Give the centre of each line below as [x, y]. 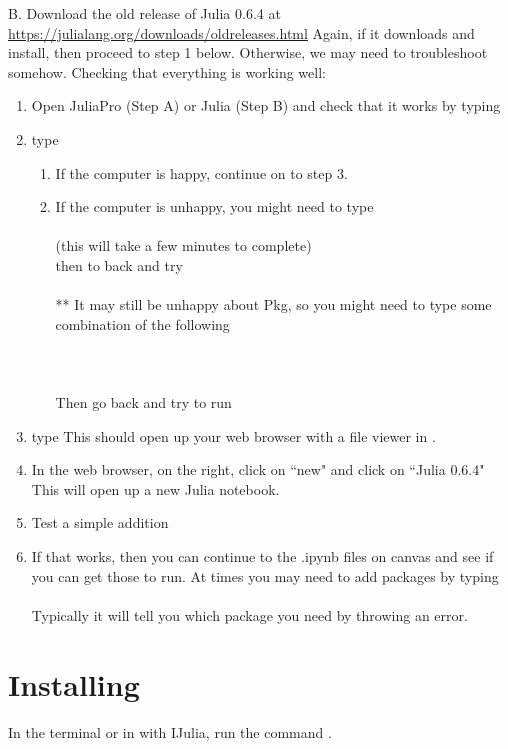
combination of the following [142, 323]
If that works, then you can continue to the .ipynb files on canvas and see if [262, 556]
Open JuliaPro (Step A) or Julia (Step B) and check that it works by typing [266, 105]
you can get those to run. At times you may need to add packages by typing [265, 575]
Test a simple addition [100, 522]
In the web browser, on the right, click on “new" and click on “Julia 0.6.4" [258, 469]
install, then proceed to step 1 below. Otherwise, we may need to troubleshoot [248, 52]
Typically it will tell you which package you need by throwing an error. [249, 614]
